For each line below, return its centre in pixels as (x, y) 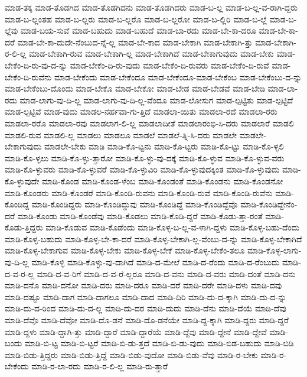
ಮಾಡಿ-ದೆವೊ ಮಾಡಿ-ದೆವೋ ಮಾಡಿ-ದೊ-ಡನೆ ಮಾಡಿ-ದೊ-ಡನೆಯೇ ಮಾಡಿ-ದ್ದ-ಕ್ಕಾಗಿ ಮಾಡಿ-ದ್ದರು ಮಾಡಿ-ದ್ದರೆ (147, 320)
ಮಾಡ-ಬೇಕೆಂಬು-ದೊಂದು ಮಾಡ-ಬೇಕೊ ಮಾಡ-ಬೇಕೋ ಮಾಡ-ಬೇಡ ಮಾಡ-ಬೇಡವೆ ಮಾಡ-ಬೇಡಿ (135, 88)
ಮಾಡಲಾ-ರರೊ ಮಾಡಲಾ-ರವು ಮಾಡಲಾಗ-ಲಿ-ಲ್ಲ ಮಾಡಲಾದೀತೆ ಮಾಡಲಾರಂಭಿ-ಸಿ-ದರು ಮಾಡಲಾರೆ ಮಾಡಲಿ (149, 123)
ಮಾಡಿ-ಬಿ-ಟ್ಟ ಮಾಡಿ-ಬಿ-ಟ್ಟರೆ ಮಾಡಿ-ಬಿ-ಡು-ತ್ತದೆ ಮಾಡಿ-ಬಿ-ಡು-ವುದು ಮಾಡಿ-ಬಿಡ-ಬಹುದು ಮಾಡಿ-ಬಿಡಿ (159, 343)
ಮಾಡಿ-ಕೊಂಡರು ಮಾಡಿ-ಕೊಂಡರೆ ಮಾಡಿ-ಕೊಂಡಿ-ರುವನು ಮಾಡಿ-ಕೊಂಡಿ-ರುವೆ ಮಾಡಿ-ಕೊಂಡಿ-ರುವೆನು (139, 192)
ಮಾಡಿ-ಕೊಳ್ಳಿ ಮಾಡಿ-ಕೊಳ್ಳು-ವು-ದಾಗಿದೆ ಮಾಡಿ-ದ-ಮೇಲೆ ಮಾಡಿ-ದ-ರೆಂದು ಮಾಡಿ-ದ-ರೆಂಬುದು (156, 262)
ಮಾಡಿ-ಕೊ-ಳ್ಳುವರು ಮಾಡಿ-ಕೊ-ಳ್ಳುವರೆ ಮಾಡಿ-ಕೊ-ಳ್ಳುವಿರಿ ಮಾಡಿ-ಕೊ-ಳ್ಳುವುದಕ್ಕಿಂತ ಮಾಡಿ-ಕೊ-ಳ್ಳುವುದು (142, 169)
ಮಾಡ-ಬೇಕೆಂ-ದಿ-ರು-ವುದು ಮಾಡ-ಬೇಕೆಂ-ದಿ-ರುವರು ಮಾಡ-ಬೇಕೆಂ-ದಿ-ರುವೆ (169, 65)
